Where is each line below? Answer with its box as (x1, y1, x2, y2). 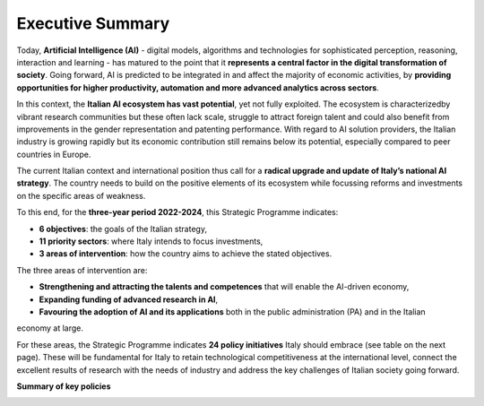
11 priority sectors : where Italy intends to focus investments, (39, 236, 264, 246)
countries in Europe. (16, 149, 91, 160)
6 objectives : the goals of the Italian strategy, (39, 223, 208, 234)
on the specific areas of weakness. (16, 190, 146, 201)
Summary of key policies (16, 381, 111, 392)
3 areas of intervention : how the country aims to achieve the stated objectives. (39, 248, 333, 259)
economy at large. (16, 323, 84, 333)
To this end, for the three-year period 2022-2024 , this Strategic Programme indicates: (16, 207, 339, 218)
